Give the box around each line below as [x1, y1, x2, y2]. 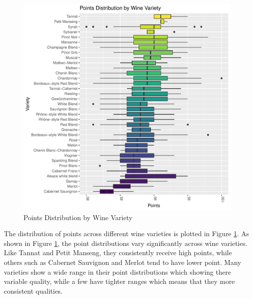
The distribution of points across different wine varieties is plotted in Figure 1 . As [4, 228, 249, 239]
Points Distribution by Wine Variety [23, 212, 133, 222]
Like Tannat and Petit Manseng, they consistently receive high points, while [4, 247, 232, 258]
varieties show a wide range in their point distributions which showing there [4, 266, 231, 277]
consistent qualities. [4, 285, 63, 296]
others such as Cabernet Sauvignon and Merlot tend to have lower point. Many [4, 257, 241, 267]
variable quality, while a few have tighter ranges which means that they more [4, 276, 235, 286]
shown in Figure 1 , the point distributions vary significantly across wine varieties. [4, 238, 248, 248]
